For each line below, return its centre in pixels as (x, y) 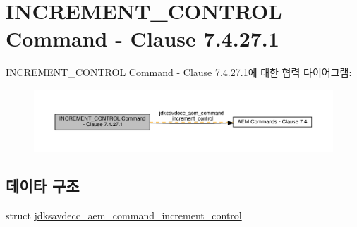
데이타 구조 (43, 186)
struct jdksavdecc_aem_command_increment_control (124, 215)
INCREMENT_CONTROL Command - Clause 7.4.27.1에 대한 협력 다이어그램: (179, 72)
